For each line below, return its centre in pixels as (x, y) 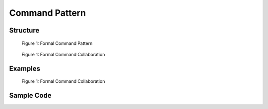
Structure (24, 30)
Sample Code (30, 95)
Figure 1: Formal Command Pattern (57, 43)
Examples (25, 68)
